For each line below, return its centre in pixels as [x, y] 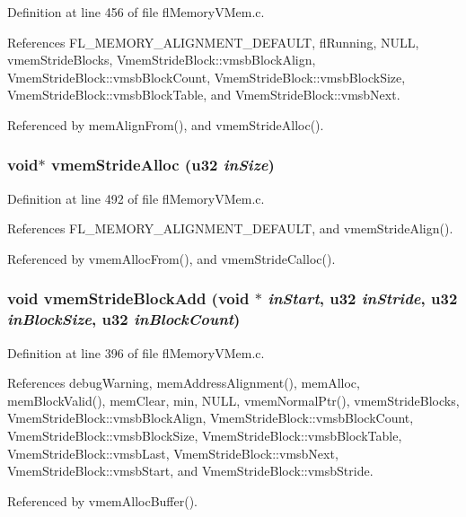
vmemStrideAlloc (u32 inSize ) [163, 165]
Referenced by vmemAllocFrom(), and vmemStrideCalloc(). [171, 258]
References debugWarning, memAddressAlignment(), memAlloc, [184, 383]
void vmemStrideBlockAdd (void [128, 298]
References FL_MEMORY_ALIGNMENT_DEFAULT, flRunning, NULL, [213, 42]
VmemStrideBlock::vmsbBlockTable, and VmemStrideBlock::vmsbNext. [204, 95]
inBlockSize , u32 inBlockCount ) [124, 319]
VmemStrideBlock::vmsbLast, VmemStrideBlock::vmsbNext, [173, 453]
